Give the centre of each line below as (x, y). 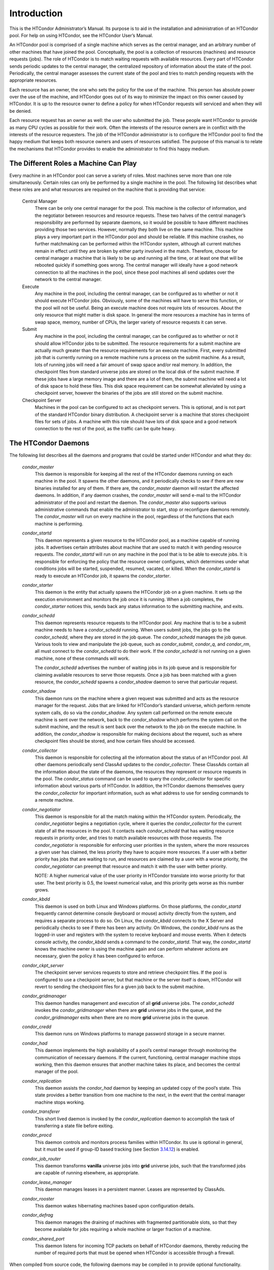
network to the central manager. (68, 279)
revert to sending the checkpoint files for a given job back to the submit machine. (120, 987)
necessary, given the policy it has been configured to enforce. (100, 956)
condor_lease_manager (47, 1182)
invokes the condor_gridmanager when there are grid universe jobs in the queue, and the (128, 1010)
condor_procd (37, 1135)
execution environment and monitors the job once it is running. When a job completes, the (129, 599)
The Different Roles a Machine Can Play (73, 163)
